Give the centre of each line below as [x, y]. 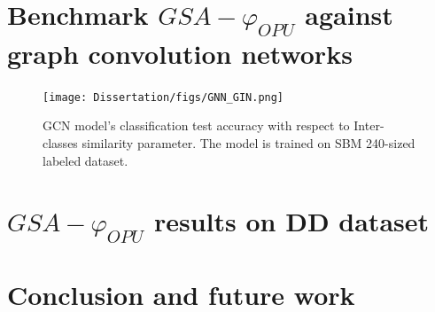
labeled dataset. [85, 160]
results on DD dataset [291, 221]
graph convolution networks [180, 53]
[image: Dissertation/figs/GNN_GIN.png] [163, 97]
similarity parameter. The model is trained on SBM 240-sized [249, 142]
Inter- [369, 125]
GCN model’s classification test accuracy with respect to [196, 125]
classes [60, 142]
